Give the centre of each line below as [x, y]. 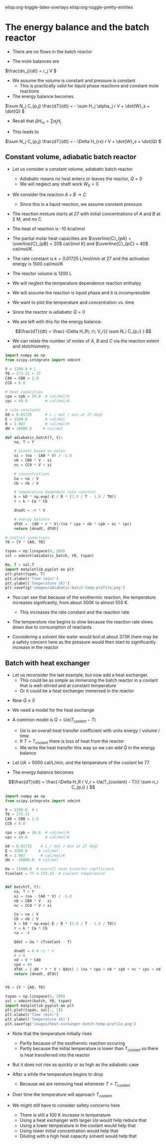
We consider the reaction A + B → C [49, 195]
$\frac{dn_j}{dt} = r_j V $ [31, 71]
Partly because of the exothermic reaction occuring [72, 1043]
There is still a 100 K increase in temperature [65, 1115]
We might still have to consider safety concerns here [66, 1105]
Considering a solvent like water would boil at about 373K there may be [85, 637]
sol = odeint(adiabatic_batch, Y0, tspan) [50, 556]
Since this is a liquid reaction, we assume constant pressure [81, 204]
